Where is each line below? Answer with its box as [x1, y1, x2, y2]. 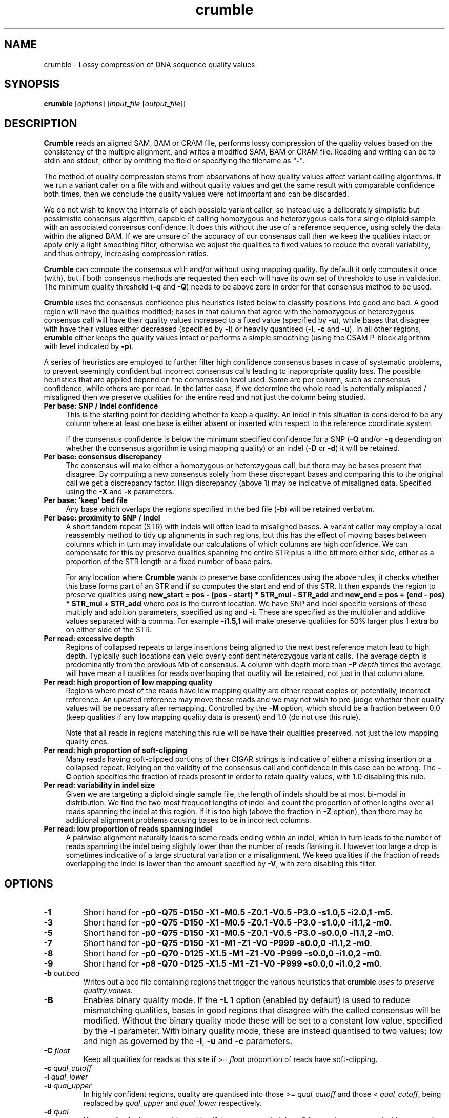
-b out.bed [44, 969, 80, 978]
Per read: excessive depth [44, 634, 135, 643]
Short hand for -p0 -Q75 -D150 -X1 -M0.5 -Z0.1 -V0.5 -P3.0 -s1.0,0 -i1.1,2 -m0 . [83, 917, 392, 928]
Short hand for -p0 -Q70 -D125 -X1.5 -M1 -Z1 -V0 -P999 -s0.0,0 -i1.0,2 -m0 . [83, 948, 382, 959]
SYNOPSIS [4, 78, 60, 91]
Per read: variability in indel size [44, 781, 155, 790]
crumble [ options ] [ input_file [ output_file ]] [44, 99, 186, 108]
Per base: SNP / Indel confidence [44, 401, 158, 411]
